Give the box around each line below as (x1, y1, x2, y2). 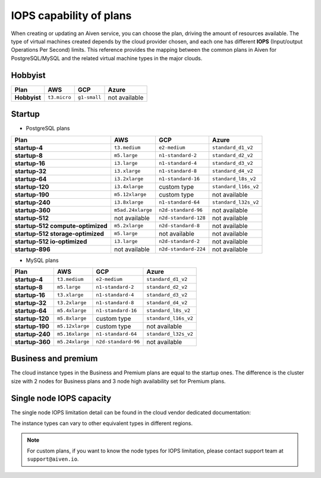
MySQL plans (26, 257, 59, 264)
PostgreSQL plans (26, 125, 70, 132)
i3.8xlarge (114, 199, 144, 205)
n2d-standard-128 (158, 215, 206, 221)
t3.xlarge (57, 292, 84, 298)
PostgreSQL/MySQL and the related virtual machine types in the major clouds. (11, 54, 203, 62)
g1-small (77, 94, 102, 101)
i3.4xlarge (114, 183, 144, 190)
